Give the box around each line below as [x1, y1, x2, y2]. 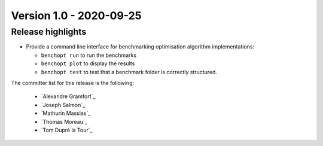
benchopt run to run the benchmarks [41, 51, 137, 59]
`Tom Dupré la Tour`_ [41, 126, 93, 133]
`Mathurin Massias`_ [41, 109, 91, 117]
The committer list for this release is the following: [11, 79, 135, 86]
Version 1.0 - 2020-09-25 [11, 9, 142, 22]
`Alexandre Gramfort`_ [41, 93, 96, 100]
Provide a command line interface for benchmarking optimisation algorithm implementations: [26, 43, 254, 50]
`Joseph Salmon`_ [41, 101, 86, 108]
